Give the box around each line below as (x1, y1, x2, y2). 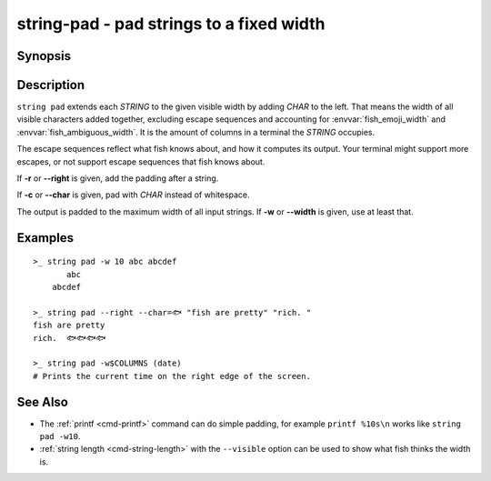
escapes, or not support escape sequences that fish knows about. (16, 155, 266, 167)
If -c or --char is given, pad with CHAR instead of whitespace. (16, 189, 250, 200)
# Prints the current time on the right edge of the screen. (33, 371, 311, 381)
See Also (16, 394, 68, 409)
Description (16, 77, 85, 93)
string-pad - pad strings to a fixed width (16, 14, 326, 34)
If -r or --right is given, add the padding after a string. (16, 173, 219, 184)
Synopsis (16, 48, 72, 64)
